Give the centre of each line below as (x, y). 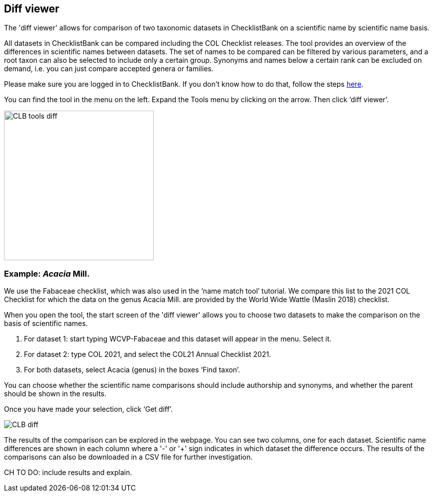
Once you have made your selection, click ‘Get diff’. (89, 409)
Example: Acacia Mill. (47, 273)
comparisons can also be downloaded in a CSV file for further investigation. (128, 457)
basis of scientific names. (46, 324)
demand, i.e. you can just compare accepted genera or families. (109, 69)
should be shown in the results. (55, 394)
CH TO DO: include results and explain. (68, 473)
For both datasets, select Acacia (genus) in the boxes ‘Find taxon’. (132, 370)
